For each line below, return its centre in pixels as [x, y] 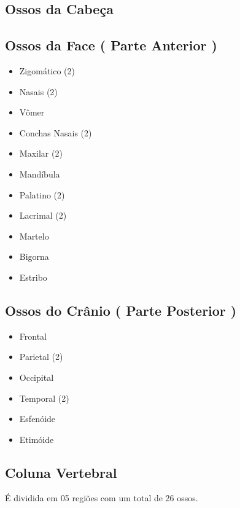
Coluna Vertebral [61, 472]
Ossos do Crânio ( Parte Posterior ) [121, 310]
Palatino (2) [42, 194]
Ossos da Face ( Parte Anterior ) [111, 45]
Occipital [37, 377]
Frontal [33, 336]
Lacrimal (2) [43, 215]
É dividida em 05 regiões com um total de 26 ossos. [102, 498]
